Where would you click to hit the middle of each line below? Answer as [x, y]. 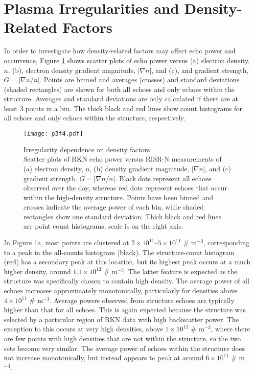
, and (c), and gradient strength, [200, 70]
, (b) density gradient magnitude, [139, 168]
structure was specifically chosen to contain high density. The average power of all [127, 281]
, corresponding [226, 243]
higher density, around [37, 271]
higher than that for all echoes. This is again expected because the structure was [125, 310]
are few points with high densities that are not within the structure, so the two [122, 338]
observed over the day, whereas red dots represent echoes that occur [125, 188]
